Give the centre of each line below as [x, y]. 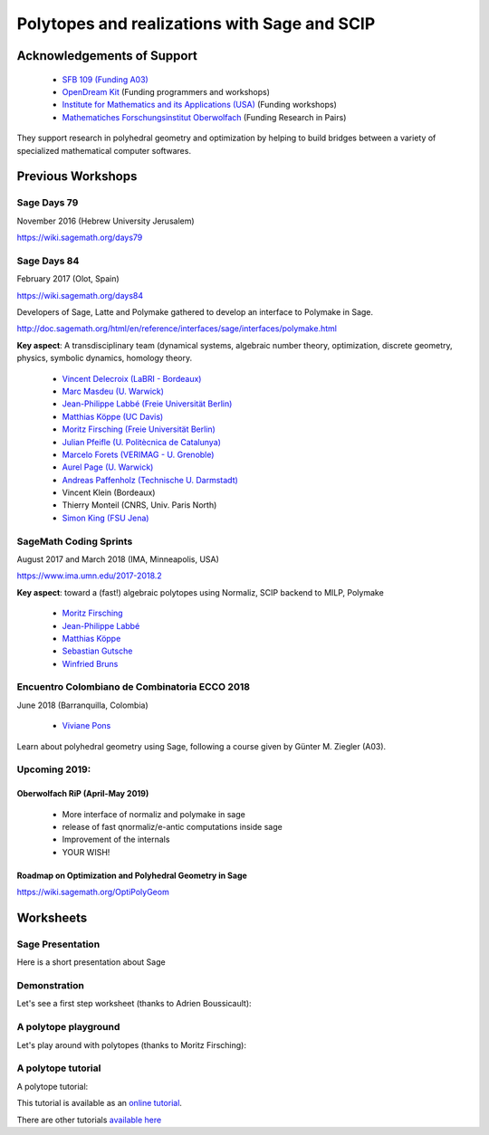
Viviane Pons [86, 726]
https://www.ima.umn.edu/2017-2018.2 [89, 576]
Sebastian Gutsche [97, 651]
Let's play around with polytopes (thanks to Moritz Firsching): [131, 1044]
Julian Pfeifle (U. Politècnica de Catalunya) [142, 442]
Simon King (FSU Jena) [105, 518]
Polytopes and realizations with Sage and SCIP [196, 24]
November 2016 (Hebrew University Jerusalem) [105, 221]
